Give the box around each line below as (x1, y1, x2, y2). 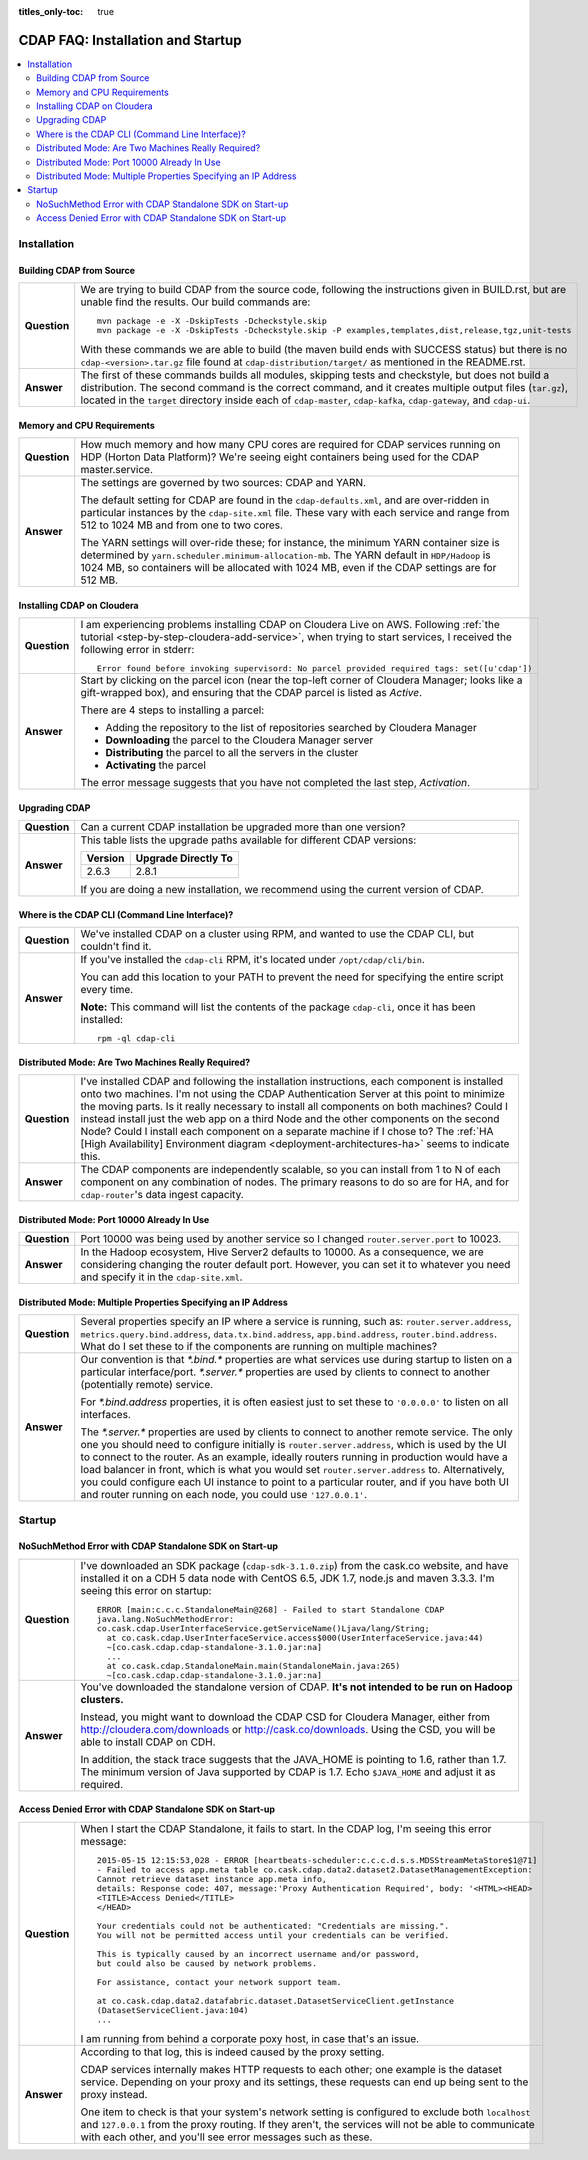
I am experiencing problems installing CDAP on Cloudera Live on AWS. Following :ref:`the (80, 618, 500, 632)
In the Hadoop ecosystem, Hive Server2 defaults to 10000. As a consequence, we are (80, 1245, 484, 1259)
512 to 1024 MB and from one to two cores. (80, 518, 284, 532)
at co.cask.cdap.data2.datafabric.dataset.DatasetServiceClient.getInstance (96, 1995, 455, 2006)
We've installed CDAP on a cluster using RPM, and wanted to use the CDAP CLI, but (80, 927, 475, 941)
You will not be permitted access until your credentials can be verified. (96, 1930, 450, 1940)
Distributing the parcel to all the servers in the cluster (105, 746, 359, 760)
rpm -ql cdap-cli (96, 1033, 176, 1044)
